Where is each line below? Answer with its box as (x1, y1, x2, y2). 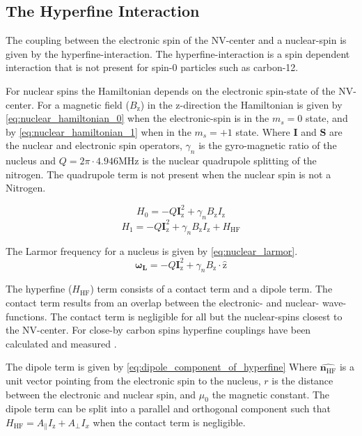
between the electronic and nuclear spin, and (6, 387, 196, 401)
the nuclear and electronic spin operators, (6, 138, 182, 153)
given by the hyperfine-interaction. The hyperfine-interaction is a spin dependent (6, 46, 350, 61)
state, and (305, 111, 348, 125)
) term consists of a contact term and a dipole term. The (90, 281, 333, 296)
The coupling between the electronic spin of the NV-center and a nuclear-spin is (6, 33, 347, 47)
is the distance (271, 373, 333, 387)
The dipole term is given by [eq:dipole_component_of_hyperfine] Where (6, 359, 317, 374)
